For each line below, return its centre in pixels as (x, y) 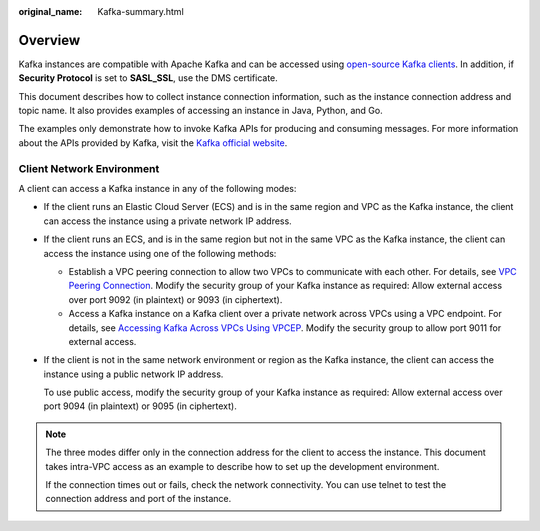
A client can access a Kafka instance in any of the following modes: (157, 188)
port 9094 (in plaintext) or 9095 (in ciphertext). (140, 406)
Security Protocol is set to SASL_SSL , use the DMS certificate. (148, 78)
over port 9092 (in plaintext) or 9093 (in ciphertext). (175, 299)
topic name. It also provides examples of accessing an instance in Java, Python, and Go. (201, 111)
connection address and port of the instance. (138, 499)
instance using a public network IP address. (133, 374)
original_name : (50, 11)
